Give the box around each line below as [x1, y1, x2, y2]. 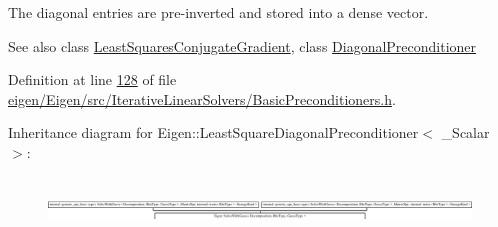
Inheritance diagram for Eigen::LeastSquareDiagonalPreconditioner [8, 122, 419, 143]
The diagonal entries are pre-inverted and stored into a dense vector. [8, 2, 429, 22]
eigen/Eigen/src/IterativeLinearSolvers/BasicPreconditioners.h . [8, 88, 396, 109]
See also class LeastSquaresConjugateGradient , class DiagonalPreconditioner [8, 35, 477, 56]
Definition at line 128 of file [8, 69, 177, 90]
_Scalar [441, 122, 490, 143]
